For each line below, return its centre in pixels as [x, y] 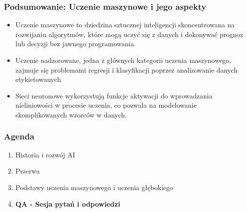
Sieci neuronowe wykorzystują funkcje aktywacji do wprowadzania [114, 95]
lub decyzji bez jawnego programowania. [76, 44]
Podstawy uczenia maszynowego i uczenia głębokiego [94, 187]
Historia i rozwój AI [45, 154]
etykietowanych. [39, 79]
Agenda [19, 136]
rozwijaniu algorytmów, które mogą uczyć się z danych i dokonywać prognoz [129, 34]
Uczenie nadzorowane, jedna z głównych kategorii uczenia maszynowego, [123, 60]
